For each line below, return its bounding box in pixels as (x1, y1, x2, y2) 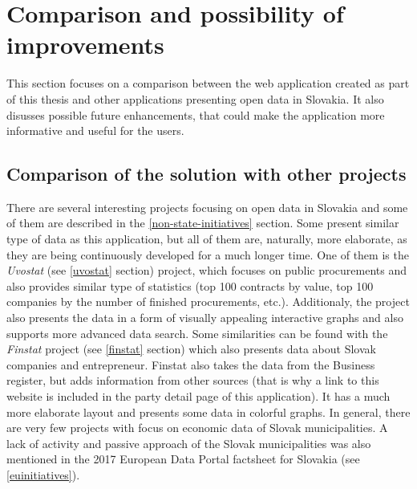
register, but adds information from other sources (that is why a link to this (6, 372, 379, 389)
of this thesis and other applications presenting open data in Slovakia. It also (6, 90, 384, 107)
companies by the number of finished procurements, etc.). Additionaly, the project (6, 293, 410, 310)
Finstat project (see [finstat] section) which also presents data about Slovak (6, 340, 376, 357)
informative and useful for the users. (6, 122, 184, 139)
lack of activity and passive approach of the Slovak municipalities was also (6, 434, 371, 451)
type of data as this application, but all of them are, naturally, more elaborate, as (6, 230, 407, 247)
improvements (6, 28, 164, 61)
